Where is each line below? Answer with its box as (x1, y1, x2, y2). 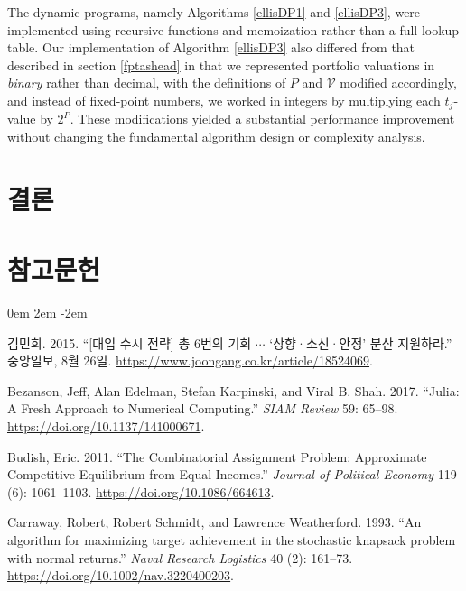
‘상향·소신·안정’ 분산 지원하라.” (269, 333, 452, 352)
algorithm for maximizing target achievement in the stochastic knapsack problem (7, 531, 456, 549)
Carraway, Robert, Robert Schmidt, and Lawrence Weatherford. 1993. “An (7, 513, 422, 531)
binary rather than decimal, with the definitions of (7, 73, 286, 92)
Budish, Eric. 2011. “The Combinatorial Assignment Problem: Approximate (7, 447, 427, 466)
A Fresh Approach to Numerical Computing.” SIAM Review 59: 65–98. (7, 399, 398, 418)
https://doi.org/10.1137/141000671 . (7, 417, 205, 436)
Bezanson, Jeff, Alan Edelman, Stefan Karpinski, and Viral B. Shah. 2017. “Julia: (7, 381, 460, 400)
